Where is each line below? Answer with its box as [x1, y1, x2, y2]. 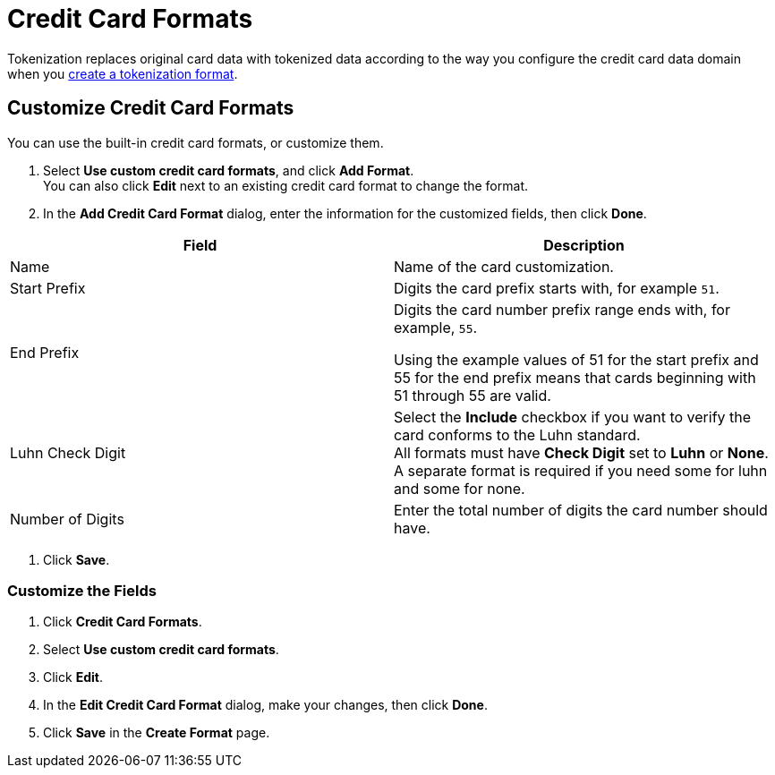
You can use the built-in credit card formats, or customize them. [7, 134, 384, 150]
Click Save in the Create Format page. [43, 725, 270, 741]
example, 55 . [394, 318, 478, 336]
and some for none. [394, 479, 525, 498]
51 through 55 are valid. [394, 386, 551, 405]
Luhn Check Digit [10, 443, 126, 462]
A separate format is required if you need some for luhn [394, 461, 768, 480]
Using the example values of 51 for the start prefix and [394, 350, 759, 369]
